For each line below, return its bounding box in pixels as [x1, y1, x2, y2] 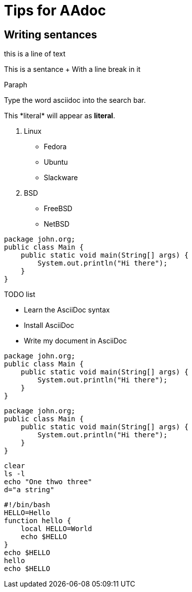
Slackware [44, 173, 78, 182]
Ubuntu [44, 158, 68, 167]
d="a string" [4, 486, 55, 494]
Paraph [4, 80, 27, 89]
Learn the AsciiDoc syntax [24, 305, 110, 314]
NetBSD [44, 220, 70, 229]
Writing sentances [4, 28, 97, 41]
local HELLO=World [20, 525, 93, 533]
